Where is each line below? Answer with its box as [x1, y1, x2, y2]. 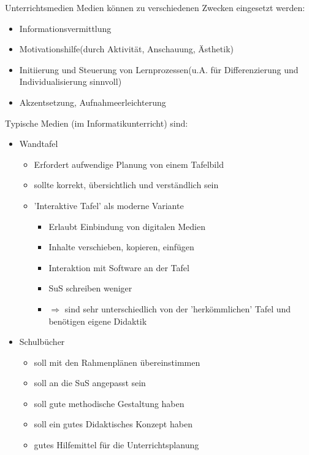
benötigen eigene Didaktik [48, 314, 147, 327]
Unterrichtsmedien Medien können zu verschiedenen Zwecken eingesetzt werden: [5, 1, 305, 14]
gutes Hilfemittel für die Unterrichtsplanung [34, 438, 199, 451]
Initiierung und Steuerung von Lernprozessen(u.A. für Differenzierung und [19, 63, 299, 76]
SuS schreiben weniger [48, 282, 132, 295]
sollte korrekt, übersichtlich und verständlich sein [34, 178, 219, 191]
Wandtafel [19, 137, 58, 150]
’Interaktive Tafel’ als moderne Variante [34, 199, 184, 212]
